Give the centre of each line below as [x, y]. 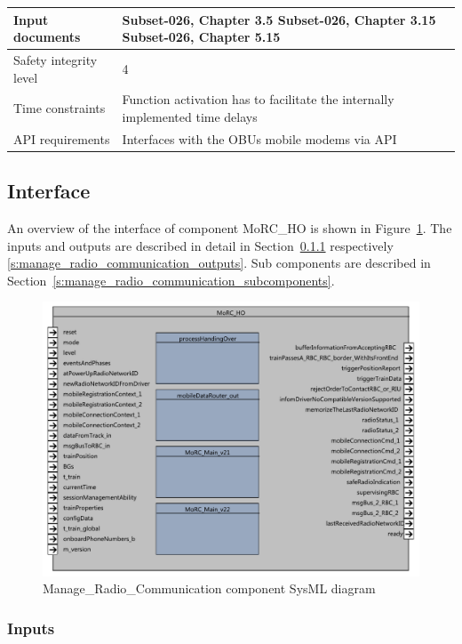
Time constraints [60, 108]
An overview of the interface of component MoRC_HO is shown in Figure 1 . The [230, 228]
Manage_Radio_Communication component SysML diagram [209, 588]
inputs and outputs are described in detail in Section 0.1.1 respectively [200, 245]
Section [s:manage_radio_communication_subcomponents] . [171, 280]
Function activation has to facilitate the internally [258, 99]
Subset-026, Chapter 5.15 [201, 37]
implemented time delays [190, 116]
